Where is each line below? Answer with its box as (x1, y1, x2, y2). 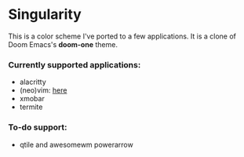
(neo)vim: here (19, 86, 67, 95)
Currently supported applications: (8, 59, 141, 70)
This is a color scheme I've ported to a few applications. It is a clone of (8, 31, 237, 41)
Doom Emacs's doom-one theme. (8, 39, 118, 49)
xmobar (19, 94, 45, 104)
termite (19, 102, 43, 111)
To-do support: (8, 122, 67, 133)
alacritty (19, 77, 47, 87)
